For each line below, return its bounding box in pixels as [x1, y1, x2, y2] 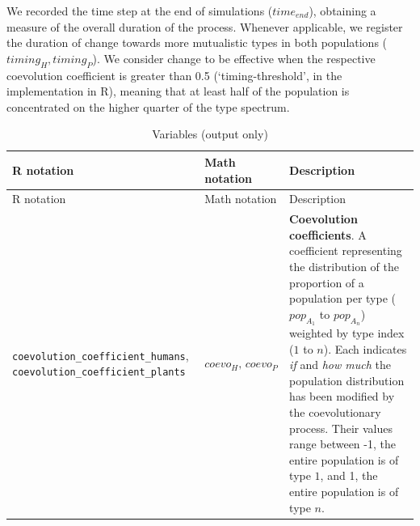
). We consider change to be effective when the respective [92, 49, 376, 66]
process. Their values [289, 419, 393, 436]
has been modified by [289, 388, 395, 405]
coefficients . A [289, 226, 367, 243]
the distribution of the [289, 258, 399, 275]
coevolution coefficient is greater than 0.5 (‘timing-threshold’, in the [6, 66, 342, 83]
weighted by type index [289, 325, 405, 341]
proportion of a [289, 274, 364, 291]
